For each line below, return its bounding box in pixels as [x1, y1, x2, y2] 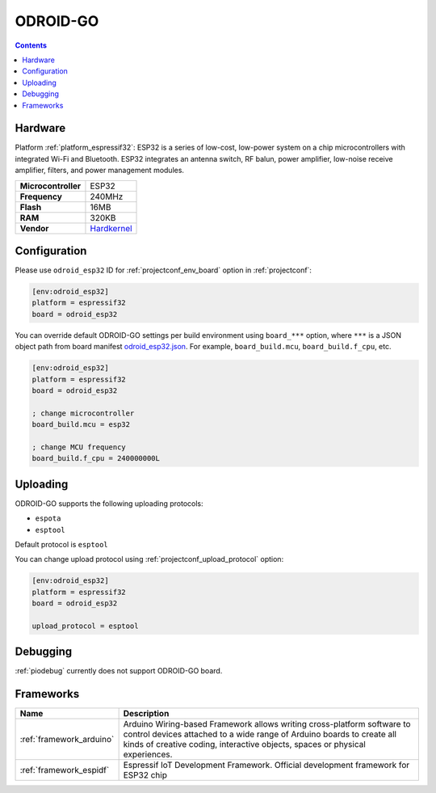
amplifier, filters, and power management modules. [15, 166, 185, 175]
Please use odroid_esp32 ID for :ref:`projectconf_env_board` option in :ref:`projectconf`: [15, 265, 312, 275]
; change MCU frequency [31, 442, 127, 452]
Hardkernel [90, 222, 132, 234]
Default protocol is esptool [15, 540, 108, 550]
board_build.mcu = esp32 [31, 420, 131, 429]
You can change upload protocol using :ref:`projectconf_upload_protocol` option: [15, 555, 284, 564]
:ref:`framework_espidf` [19, 765, 110, 776]
